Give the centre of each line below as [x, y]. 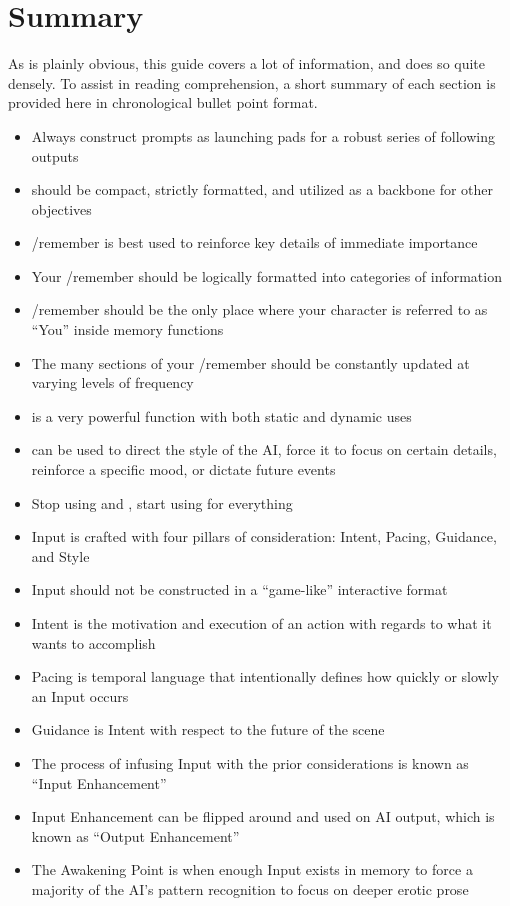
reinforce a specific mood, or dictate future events [183, 469]
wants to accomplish [93, 642]
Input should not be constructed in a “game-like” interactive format [239, 589]
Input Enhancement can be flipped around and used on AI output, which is [263, 816]
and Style [60, 555]
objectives [61, 208]
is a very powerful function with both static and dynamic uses [221, 415]
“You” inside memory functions [127, 329]
